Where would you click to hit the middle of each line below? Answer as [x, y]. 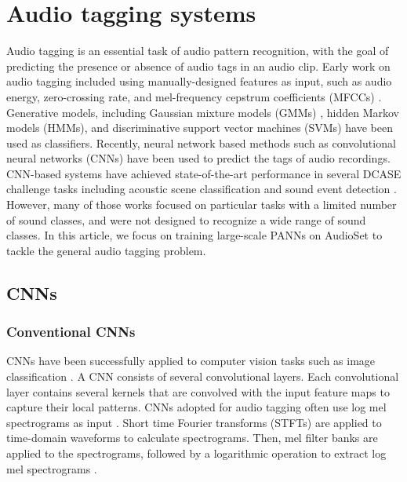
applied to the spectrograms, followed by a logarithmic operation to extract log [196, 453]
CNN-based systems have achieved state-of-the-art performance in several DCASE [204, 173]
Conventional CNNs [71, 332]
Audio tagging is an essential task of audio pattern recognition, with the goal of [198, 51]
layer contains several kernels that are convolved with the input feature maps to [198, 391]
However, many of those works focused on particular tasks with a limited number [202, 204]
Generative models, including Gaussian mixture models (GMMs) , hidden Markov [203, 112]
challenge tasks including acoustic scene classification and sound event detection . [202, 189]
